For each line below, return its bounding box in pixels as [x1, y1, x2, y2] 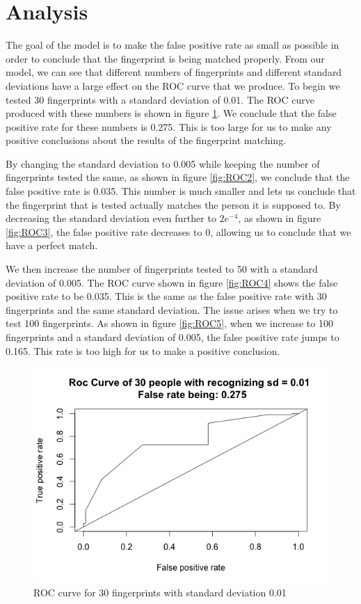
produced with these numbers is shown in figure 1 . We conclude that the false [6, 106, 337, 120]
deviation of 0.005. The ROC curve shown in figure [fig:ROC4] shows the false [6, 275, 338, 289]
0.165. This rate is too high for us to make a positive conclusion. [6, 343, 280, 358]
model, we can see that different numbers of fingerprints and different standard [6, 65, 342, 79]
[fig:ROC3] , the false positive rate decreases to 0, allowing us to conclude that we [6, 224, 351, 239]
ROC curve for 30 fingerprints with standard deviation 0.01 [33, 585, 287, 600]
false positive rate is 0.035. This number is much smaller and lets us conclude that [6, 184, 356, 198]
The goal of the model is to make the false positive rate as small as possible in [6, 38, 339, 52]
